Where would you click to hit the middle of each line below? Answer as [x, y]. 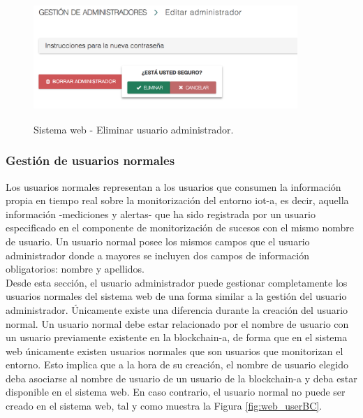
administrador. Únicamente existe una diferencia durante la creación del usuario [177, 309]
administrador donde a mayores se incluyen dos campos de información [157, 255]
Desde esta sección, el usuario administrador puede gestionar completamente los [177, 282]
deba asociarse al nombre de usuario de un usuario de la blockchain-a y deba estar [181, 378]
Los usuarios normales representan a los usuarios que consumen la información [173, 186]
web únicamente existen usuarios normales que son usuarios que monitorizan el [175, 351]
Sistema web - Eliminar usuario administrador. [134, 129]
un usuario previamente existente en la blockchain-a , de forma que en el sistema [177, 337]
